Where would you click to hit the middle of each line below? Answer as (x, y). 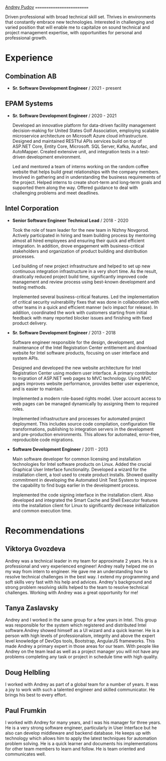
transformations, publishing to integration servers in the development (83, 429)
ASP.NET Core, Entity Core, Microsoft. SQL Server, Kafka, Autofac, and (85, 146)
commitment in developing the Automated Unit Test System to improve (84, 480)
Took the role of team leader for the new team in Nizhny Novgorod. (81, 230)
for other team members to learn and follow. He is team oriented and (75, 749)
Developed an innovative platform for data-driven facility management (84, 125)
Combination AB (31, 76)
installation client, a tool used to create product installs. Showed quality (85, 475)
